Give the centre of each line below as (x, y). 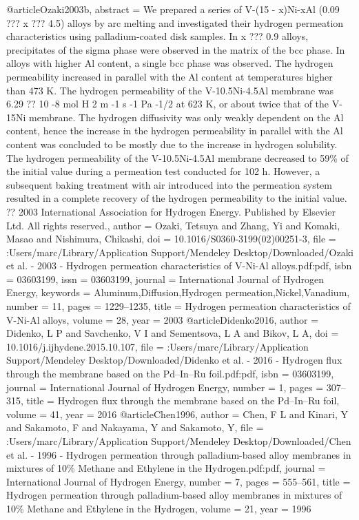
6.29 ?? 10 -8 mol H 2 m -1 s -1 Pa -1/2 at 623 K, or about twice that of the (168, 104)
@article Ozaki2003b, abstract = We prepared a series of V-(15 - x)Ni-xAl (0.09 (173, 9)
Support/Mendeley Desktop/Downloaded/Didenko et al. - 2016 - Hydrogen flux (174, 360)
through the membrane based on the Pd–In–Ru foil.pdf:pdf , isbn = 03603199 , (170, 374)
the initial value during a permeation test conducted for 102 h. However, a (163, 171)
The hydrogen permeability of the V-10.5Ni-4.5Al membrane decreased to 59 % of (177, 157)
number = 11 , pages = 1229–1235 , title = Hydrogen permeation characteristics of (178, 306)
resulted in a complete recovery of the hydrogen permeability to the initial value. (177, 198)
